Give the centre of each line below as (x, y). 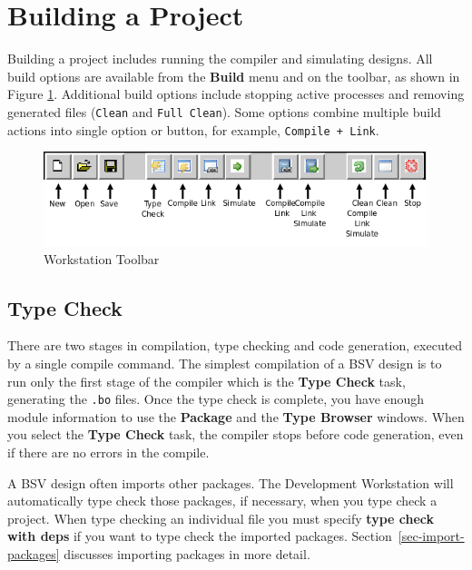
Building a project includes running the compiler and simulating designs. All (220, 59)
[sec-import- (431, 536)
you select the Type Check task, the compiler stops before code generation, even (236, 434)
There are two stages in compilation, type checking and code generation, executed (235, 345)
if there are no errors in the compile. (108, 452)
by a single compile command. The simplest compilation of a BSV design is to (225, 363)
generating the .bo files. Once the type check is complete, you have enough (216, 399)
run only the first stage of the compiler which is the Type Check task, (206, 381)
